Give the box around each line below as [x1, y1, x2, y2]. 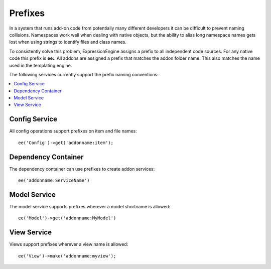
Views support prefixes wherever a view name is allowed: [9, 241, 128, 247]
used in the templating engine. [9, 62, 72, 68]
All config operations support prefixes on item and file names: [9, 128, 138, 134]
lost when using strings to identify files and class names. [9, 39, 126, 45]
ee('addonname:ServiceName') [18, 178, 90, 183]
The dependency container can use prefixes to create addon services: [9, 166, 155, 172]
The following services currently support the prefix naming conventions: [9, 71, 159, 77]
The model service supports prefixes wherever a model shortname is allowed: [9, 203, 171, 209]
